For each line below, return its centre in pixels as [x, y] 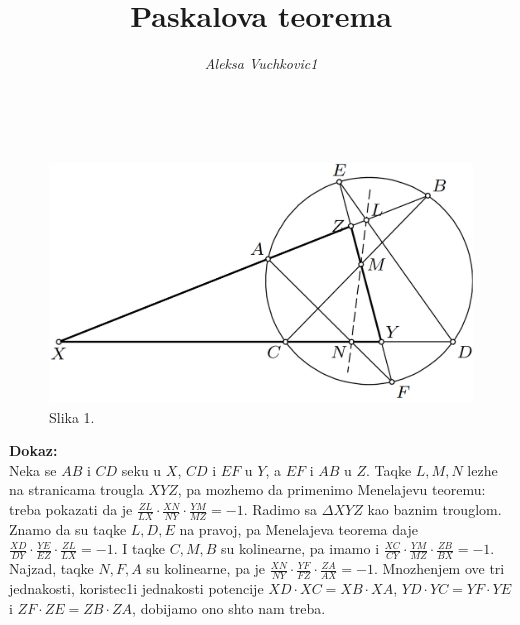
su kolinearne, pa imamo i [300, 548]
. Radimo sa [280, 509]
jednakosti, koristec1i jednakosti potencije [136, 588]
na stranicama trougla [76, 489]
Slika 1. [72, 416]
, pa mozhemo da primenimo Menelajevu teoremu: [331, 489]
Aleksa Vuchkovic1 [261, 63]
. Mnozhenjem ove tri [439, 568]
